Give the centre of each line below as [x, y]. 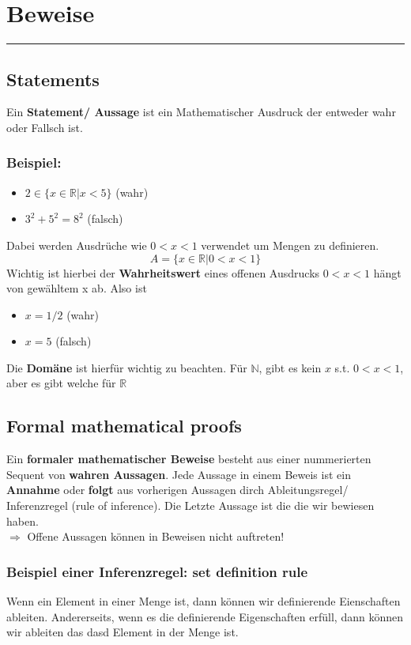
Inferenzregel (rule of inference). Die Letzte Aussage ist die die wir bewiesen [190, 505]
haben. [23, 521]
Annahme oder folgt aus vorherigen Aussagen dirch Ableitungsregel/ [177, 490]
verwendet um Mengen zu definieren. [290, 245]
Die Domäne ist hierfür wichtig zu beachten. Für [127, 367]
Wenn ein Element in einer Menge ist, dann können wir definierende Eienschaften [204, 601]
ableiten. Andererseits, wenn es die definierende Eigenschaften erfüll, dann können [205, 616]
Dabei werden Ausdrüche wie [77, 245]
